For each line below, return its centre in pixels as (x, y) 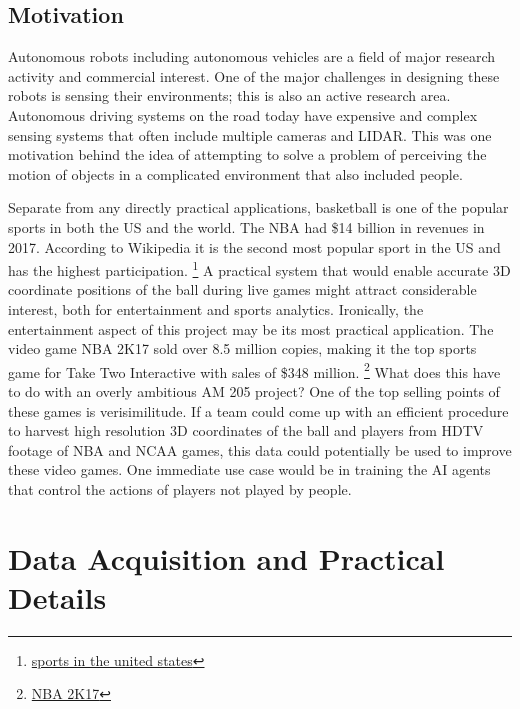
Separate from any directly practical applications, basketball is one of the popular (258, 207)
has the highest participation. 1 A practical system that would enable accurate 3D (259, 268)
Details (57, 596)
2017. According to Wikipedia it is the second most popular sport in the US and (254, 246)
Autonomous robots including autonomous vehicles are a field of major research (252, 56)
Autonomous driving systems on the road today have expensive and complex (243, 114)
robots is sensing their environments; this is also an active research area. (229, 95)
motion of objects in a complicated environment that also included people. (235, 173)
